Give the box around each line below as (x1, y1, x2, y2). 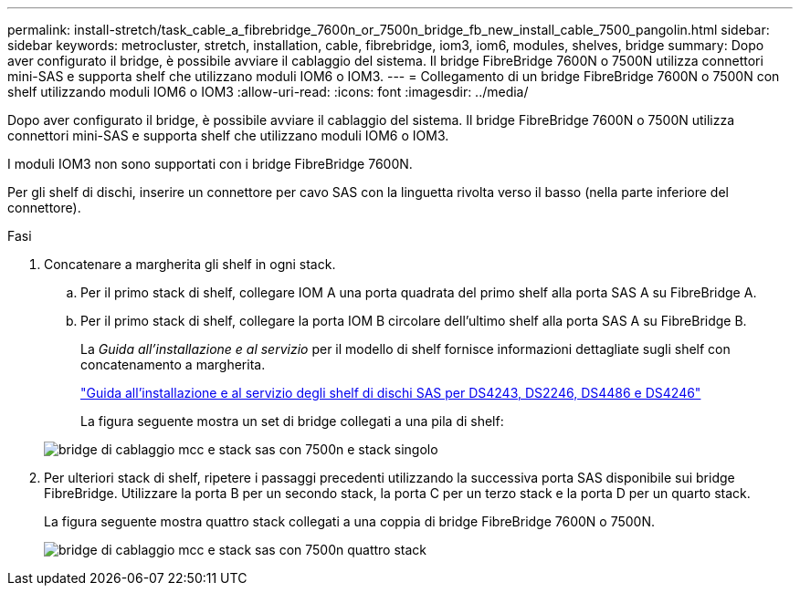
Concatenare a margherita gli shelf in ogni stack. (44, 256, 336, 272)
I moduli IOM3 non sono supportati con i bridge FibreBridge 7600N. (7, 156, 413, 172)
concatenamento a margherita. (80, 357, 266, 372)
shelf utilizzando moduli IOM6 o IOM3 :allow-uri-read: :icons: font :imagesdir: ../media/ (7, 84, 529, 99)
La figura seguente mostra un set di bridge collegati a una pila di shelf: (80, 413, 504, 429)
